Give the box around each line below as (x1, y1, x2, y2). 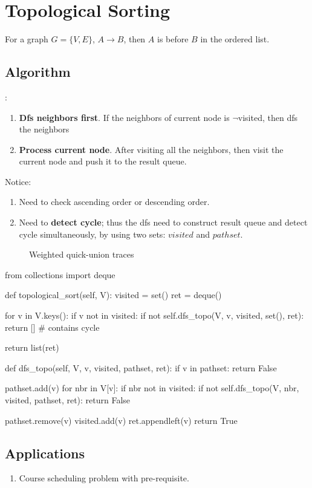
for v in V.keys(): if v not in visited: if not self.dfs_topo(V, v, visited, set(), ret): (5, 309, 304, 322)
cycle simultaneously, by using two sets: (19, 227, 166, 240)
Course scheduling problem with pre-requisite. (19, 472, 189, 484)
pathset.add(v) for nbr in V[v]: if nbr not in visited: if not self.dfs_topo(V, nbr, (5, 382, 299, 394)
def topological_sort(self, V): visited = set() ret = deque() (5, 288, 222, 301)
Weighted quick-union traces (29, 248, 134, 261)
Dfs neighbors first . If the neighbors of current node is (19, 111, 230, 123)
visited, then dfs (238, 111, 297, 123)
